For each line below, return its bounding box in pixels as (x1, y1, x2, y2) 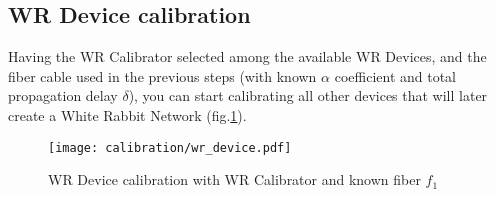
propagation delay (8, 85, 118, 106)
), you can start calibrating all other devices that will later (128, 85, 488, 106)
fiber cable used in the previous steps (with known (8, 65, 317, 86)
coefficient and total (334, 65, 457, 86)
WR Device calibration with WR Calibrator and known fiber (48, 169, 421, 190)
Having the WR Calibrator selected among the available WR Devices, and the (8, 46, 487, 67)
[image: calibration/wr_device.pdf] (48, 140, 292, 155)
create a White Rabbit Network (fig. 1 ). (8, 104, 247, 125)
